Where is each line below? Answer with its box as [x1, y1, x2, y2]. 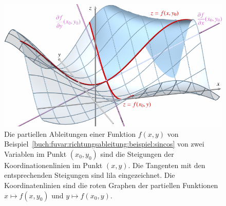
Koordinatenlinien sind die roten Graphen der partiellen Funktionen [4, 180, 218, 190]
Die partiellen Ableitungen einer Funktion [4, 128, 136, 139]
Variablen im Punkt [4, 148, 67, 159]
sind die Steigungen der [100, 148, 174, 159]
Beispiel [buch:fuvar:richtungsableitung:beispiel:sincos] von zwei [4, 138, 204, 149]
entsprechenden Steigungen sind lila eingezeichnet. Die [4, 170, 175, 180]
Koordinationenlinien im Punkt [4, 159, 103, 170]
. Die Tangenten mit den [128, 159, 205, 170]
